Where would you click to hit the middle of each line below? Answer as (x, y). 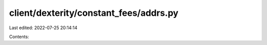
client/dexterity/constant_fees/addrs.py (94, 13)
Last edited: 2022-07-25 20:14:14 (43, 28)
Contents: (19, 37)
